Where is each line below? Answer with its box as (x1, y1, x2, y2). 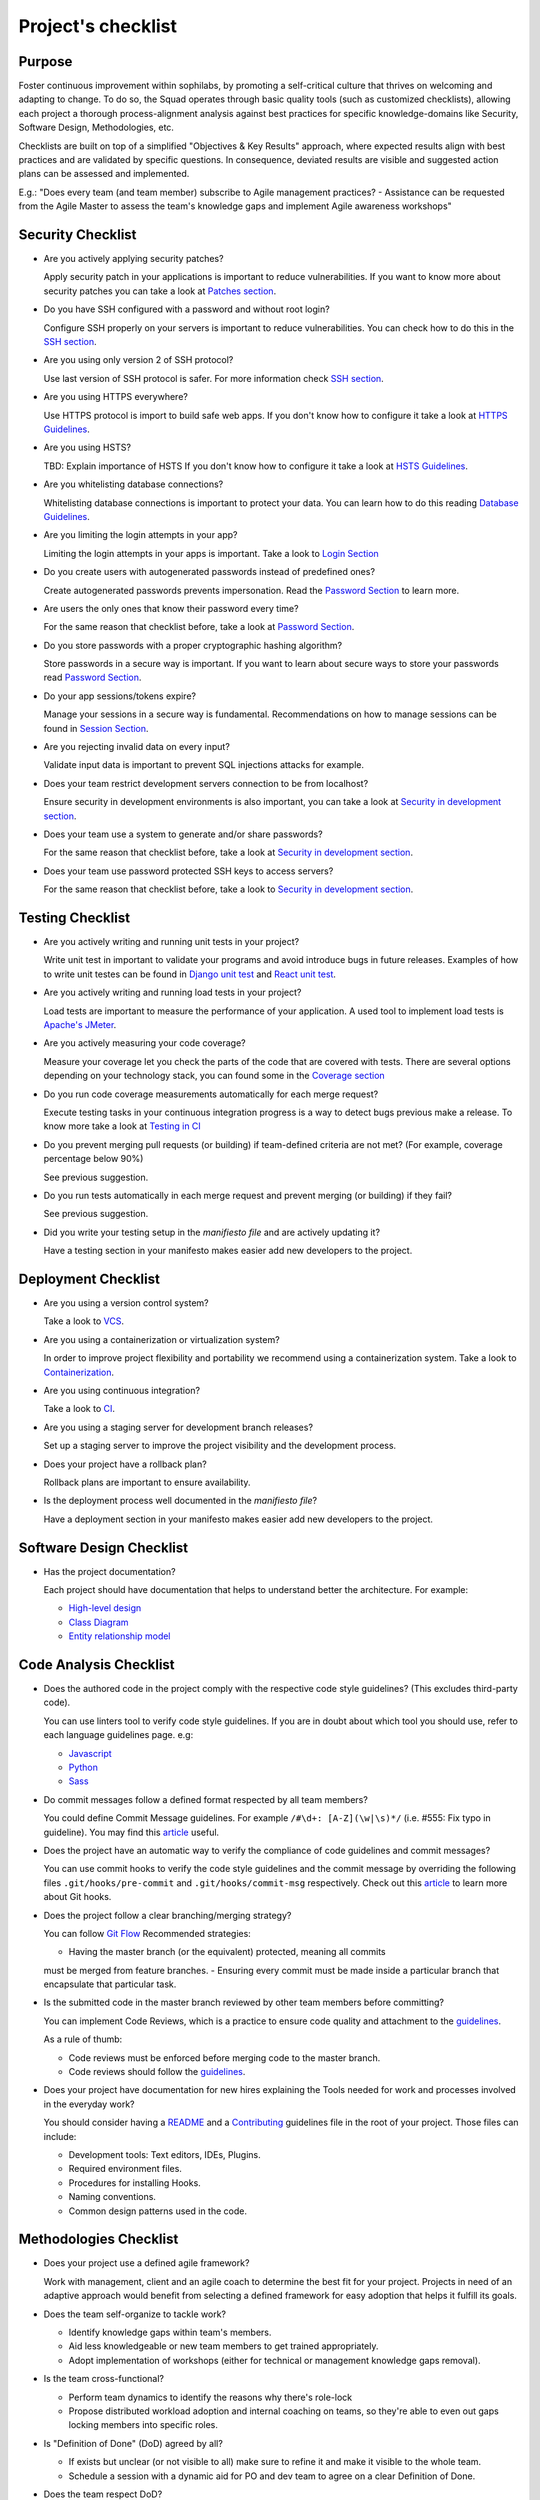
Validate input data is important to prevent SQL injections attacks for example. (43, 759, 365, 771)
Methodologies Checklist (18, 2231, 179, 2248)
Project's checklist (18, 15, 178, 37)
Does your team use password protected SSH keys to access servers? (43, 865, 334, 877)
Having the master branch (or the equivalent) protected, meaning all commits (68, 1946, 386, 1958)
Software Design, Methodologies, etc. (18, 121, 175, 134)
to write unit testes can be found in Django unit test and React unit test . (43, 968, 337, 980)
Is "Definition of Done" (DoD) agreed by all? (43, 2437, 224, 2449)
